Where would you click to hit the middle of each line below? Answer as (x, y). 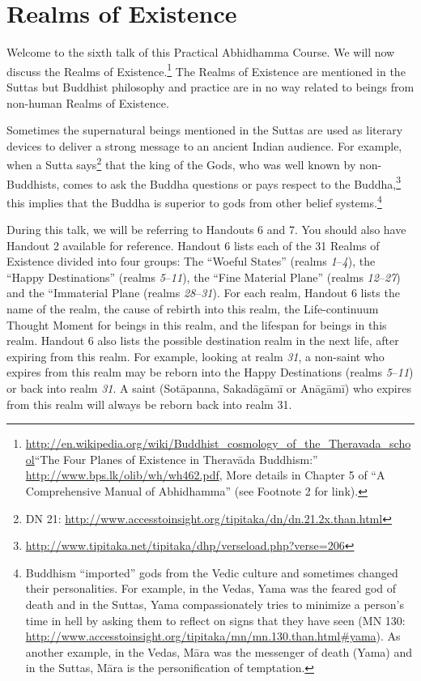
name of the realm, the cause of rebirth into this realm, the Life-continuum (193, 309)
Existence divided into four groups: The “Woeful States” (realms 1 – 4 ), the (191, 261)
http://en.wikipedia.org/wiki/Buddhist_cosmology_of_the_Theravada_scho (218, 443)
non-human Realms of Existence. (88, 102)
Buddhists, (33, 183)
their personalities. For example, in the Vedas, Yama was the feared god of (211, 588)
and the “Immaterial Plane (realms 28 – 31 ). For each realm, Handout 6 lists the (203, 293)
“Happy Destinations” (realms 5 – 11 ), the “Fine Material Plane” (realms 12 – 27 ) (204, 277)
